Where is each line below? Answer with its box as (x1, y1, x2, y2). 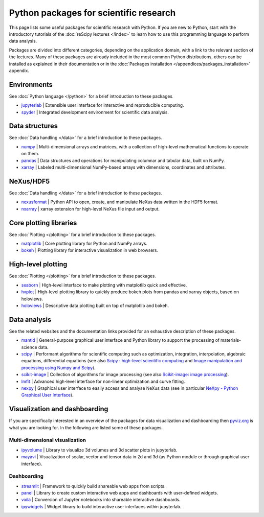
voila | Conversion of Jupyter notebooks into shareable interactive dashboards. (21, 497, 181, 503)
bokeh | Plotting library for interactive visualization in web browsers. (21, 247, 158, 253)
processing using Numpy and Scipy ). (21, 365, 96, 371)
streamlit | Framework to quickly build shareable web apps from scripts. (21, 483, 166, 489)
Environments (9, 80, 53, 89)
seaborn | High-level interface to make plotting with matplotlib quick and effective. (21, 282, 187, 288)
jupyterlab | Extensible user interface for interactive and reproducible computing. (21, 102, 184, 108)
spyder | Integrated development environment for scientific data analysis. (21, 109, 169, 115)
